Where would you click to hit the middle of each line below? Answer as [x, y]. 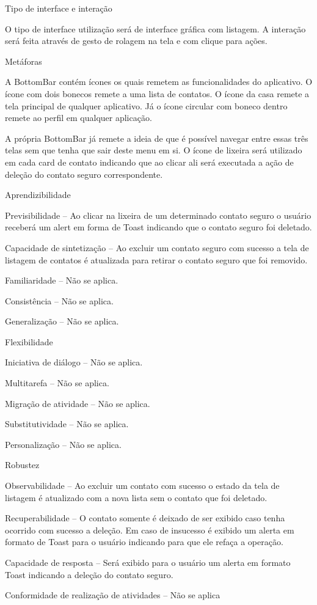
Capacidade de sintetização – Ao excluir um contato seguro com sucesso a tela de [157, 247]
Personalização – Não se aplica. [63, 444]
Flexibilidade [29, 341]
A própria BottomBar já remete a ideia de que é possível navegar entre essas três [157, 138]
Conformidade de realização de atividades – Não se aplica [113, 595]
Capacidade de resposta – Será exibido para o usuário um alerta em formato [148, 562]
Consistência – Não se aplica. [59, 300]
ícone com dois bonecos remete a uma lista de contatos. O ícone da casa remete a [157, 93]
